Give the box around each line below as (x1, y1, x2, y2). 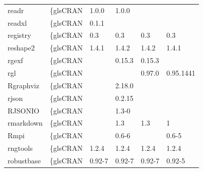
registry (8, 30, 31, 40)
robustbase (8, 155, 41, 165)
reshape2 (8, 42, 35, 53)
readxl (8, 17, 27, 28)
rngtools (8, 143, 33, 153)
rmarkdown (8, 118, 43, 128)
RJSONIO (8, 105, 39, 116)
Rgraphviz (8, 80, 39, 90)
